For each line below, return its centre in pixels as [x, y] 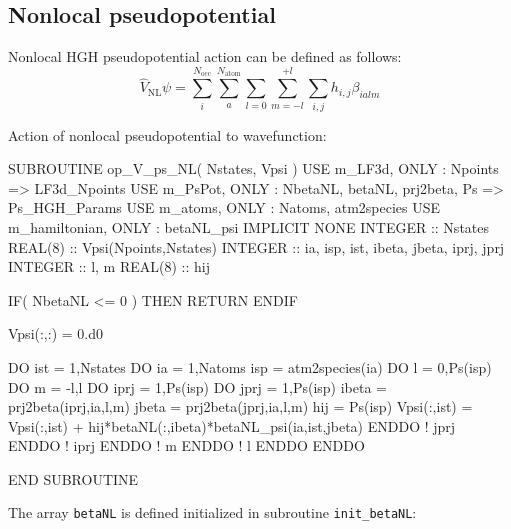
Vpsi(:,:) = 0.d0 [55, 333]
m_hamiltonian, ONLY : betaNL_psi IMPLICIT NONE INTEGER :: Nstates [249, 226]
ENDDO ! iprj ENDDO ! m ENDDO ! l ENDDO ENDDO [186, 445]
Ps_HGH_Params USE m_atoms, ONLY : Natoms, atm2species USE [224, 207]
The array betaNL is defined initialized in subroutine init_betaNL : [212, 512]
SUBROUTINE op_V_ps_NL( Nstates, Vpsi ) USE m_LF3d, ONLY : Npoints [253, 168]
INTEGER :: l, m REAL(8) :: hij [109, 266]
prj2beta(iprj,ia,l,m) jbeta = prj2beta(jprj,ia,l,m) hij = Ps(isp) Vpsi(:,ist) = [240, 406]
